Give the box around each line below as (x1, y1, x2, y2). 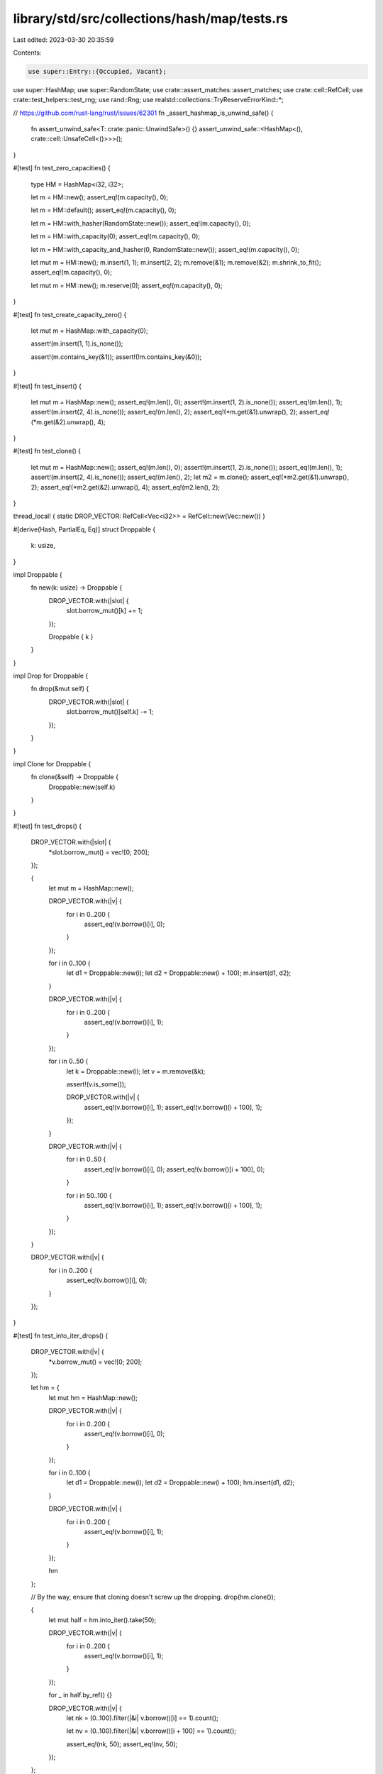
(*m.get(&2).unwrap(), (30, 417, 96, 426)
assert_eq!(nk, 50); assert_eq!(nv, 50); (66, 1739, 178, 1748)
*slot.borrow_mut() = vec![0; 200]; (48, 848, 150, 856)
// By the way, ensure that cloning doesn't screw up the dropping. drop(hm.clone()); (30, 1593, 276, 1601)
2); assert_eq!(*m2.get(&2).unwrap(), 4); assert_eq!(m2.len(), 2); (30, 483, 220, 491)
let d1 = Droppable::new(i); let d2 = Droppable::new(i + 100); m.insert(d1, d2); (66, 969, 292, 977)
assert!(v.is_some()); (66, 1079, 127, 1089)
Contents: (13, 48, 42, 57)
